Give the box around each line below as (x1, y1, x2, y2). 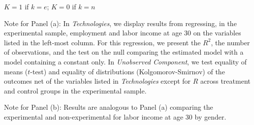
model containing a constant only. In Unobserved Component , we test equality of (4, 56, 247, 66)
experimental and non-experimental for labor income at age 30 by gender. (4, 111, 226, 122)
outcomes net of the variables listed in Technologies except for (4, 76, 191, 86)
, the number (211, 37, 250, 47)
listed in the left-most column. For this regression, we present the (4, 37, 201, 47)
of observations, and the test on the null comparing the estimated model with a (4, 47, 244, 57)
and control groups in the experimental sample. (4, 85, 147, 95)
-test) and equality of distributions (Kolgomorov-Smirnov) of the (30, 66, 225, 76)
